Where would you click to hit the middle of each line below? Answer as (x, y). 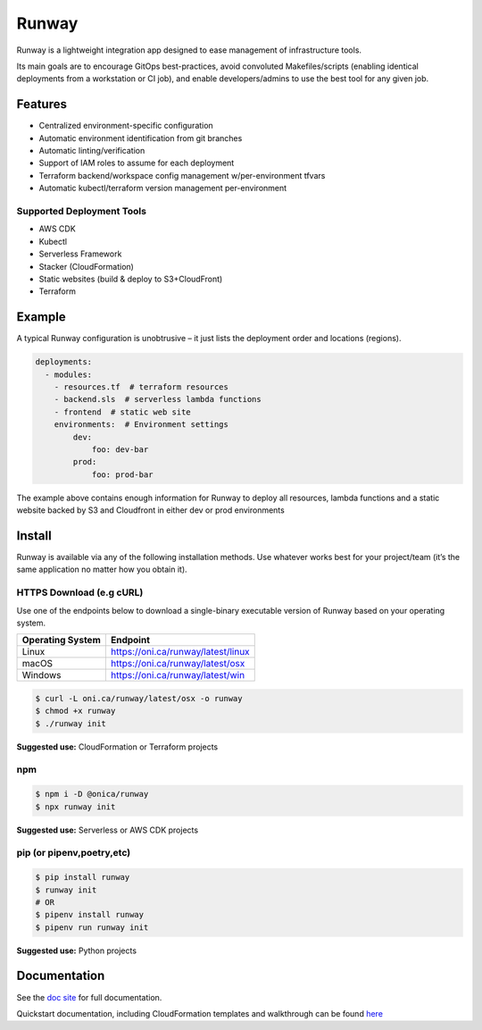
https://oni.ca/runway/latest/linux (180, 652)
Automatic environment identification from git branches (141, 138)
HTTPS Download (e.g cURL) (80, 592)
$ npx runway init (75, 807)
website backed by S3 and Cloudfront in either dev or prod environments (150, 510)
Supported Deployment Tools (82, 211)
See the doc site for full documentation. (89, 997)
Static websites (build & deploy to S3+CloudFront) (131, 279)
